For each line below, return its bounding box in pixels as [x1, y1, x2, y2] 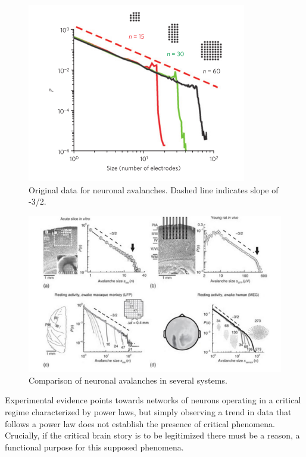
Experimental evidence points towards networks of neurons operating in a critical [5, 394, 301, 406]
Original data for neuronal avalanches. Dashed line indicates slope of [29, 183, 279, 196]
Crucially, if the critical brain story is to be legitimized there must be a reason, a [5, 429, 300, 441]
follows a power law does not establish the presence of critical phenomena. [5, 417, 275, 430]
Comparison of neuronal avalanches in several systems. [29, 373, 227, 386]
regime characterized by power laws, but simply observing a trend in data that [5, 406, 292, 418]
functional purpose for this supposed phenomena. [5, 440, 184, 453]
